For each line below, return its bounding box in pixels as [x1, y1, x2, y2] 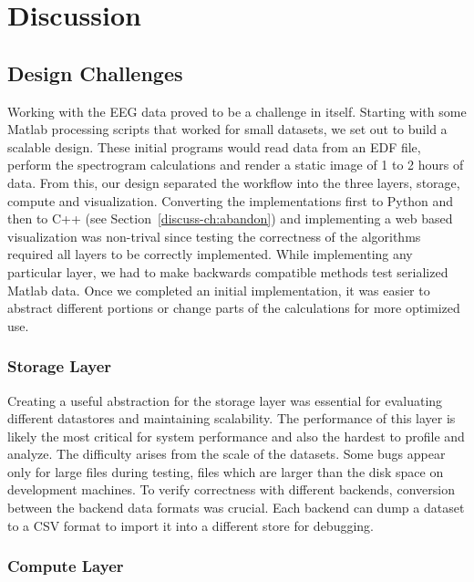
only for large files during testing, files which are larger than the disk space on [7, 462, 444, 481]
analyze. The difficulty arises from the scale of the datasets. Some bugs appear [7, 444, 446, 463]
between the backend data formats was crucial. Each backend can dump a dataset [7, 498, 465, 517]
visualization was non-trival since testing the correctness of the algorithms [7, 226, 421, 245]
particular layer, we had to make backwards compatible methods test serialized [7, 262, 448, 281]
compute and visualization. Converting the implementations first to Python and [7, 191, 453, 210]
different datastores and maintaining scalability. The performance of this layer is [7, 409, 456, 428]
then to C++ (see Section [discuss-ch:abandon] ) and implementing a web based [7, 209, 453, 228]
